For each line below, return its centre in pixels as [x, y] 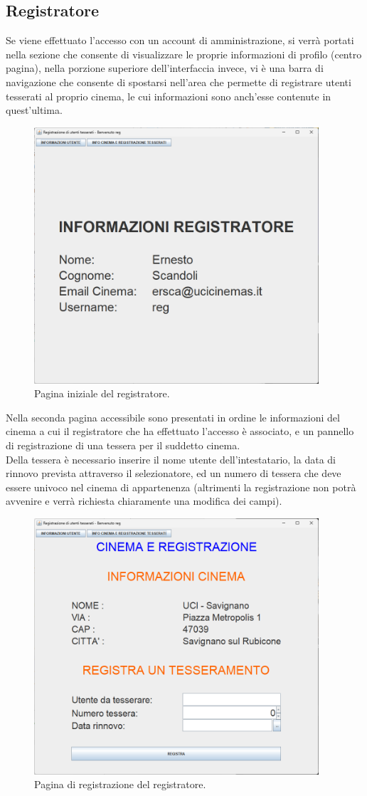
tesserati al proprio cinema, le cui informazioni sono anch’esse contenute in [169, 96]
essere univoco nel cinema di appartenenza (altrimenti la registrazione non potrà [181, 487]
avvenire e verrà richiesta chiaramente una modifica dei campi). [144, 501]
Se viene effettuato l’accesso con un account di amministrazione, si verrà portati [180, 40]
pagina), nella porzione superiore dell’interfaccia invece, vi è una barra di [165, 68]
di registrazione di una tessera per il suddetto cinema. [123, 445]
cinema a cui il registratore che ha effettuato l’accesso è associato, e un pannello [180, 431]
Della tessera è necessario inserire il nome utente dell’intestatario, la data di [171, 459]
